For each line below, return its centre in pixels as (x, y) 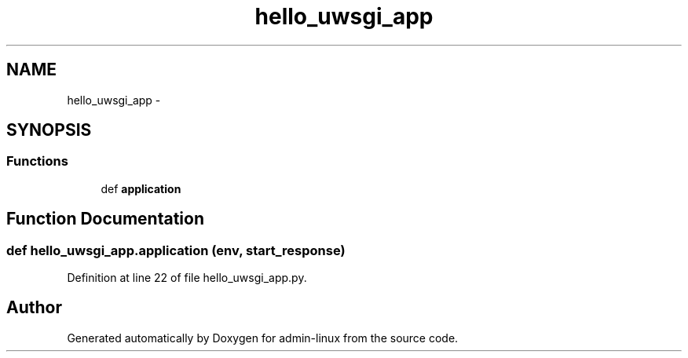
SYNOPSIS (49, 130)
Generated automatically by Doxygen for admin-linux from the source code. (263, 338)
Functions (37, 161)
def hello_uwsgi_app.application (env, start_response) (176, 250)
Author (34, 308)
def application (141, 188)
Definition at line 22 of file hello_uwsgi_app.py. (187, 278)
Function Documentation (105, 219)
